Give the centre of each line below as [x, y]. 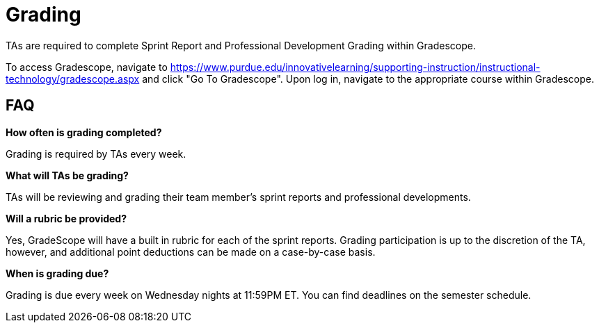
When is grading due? [57, 273]
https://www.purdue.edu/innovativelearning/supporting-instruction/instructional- [355, 67]
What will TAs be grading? [67, 175]
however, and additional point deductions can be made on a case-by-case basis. [191, 252]
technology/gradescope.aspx [73, 79]
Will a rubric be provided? [66, 218]
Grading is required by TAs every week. [96, 154]
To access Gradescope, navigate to [87, 67]
